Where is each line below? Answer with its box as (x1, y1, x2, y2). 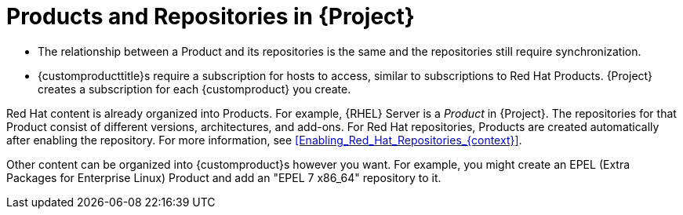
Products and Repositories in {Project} (6, 3, 415, 30)
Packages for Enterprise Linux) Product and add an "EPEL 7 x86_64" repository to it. (6, 170, 441, 184)
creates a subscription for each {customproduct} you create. (38, 82, 351, 96)
